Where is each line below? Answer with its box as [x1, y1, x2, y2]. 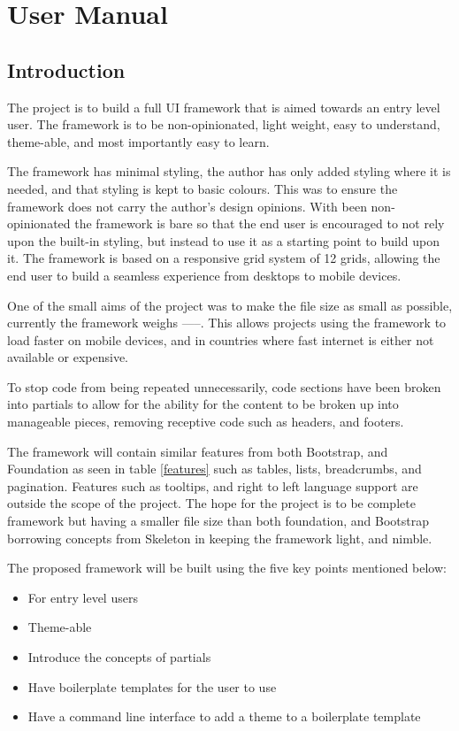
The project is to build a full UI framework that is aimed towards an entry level [7, 97, 440, 116]
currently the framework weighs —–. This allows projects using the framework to [7, 313, 447, 332]
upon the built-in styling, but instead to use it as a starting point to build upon [7, 231, 440, 250]
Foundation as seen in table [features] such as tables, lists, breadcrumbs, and [7, 459, 422, 478]
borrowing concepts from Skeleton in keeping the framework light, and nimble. [7, 528, 432, 547]
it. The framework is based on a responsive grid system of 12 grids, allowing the [7, 249, 440, 267]
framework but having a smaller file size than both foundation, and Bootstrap [7, 512, 430, 530]
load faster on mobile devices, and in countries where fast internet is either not [7, 330, 434, 349]
